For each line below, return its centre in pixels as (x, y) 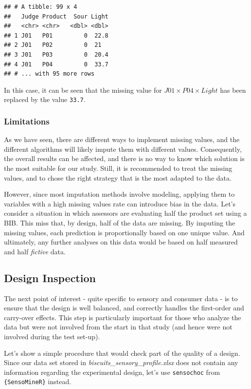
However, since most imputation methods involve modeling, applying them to (119, 194)
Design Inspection (50, 277)
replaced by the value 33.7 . (45, 99)
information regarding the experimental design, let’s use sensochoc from (112, 372)
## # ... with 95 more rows (49, 74)
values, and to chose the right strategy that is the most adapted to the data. (118, 177)
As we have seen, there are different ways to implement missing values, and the (122, 139)
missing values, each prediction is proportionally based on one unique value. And (124, 232)
